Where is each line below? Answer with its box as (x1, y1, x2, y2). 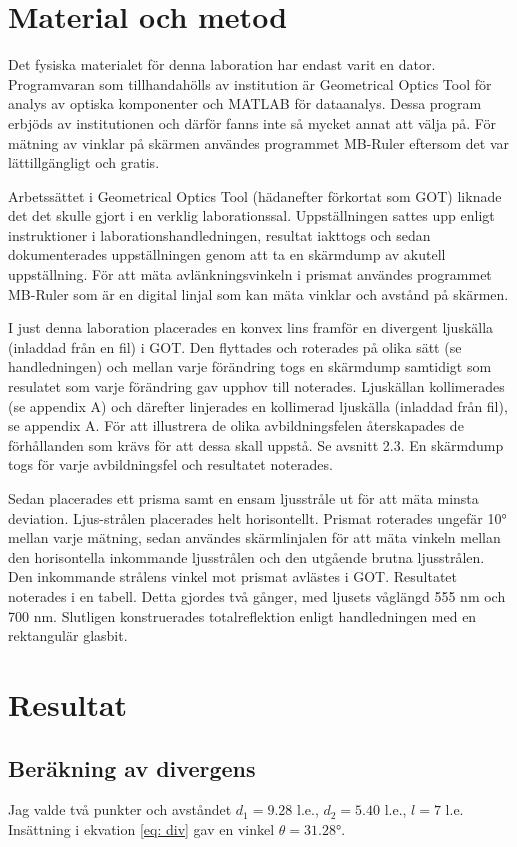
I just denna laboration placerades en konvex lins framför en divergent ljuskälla (8, 317, 494, 338)
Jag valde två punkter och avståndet (8, 799, 232, 820)
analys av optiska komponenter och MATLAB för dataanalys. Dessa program (8, 93, 482, 114)
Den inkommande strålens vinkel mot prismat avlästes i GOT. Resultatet (8, 566, 457, 587)
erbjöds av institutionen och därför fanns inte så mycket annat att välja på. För (8, 112, 497, 133)
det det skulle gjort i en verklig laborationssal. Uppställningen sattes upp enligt (8, 205, 495, 226)
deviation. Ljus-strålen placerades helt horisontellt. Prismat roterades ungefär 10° (8, 507, 507, 528)
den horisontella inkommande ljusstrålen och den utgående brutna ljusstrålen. (8, 546, 485, 567)
